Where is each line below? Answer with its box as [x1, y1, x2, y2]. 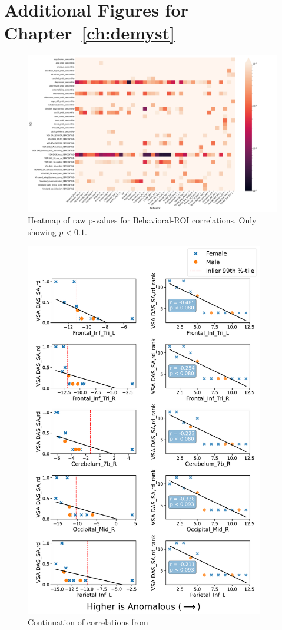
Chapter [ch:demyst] [4, 21, 175, 45]
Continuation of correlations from [28, 616, 148, 628]
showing [28, 225, 57, 238]
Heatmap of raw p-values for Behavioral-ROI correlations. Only [28, 213, 257, 226]
